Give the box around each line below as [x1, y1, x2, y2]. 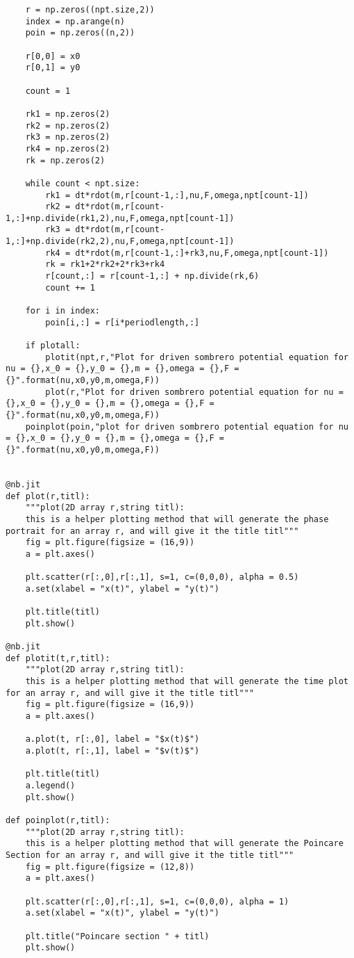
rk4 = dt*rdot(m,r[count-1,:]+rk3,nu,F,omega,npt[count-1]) [45, 247, 329, 258]
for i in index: [25, 306, 101, 316]
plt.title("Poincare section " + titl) [25, 931, 210, 941]
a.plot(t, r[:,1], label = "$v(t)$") [25, 746, 200, 756]
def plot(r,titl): [6, 491, 90, 501]
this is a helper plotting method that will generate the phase [25, 514, 329, 524]
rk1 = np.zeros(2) [25, 108, 110, 119]
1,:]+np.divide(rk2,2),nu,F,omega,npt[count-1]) [6, 236, 235, 247]
